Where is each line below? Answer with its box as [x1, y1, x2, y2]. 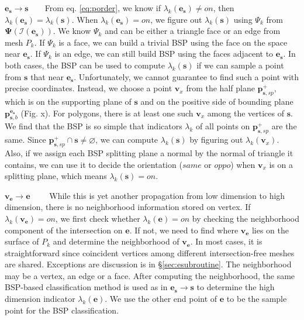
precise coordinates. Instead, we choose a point [5, 82, 172, 94]
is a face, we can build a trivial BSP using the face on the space [58, 36, 288, 48]
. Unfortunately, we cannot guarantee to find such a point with [74, 70, 299, 82]
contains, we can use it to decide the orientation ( [5, 158, 182, 170]
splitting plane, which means [5, 170, 107, 182]
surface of [5, 235, 39, 247]
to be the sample [226, 293, 287, 305]
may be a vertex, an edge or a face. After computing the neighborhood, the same [5, 269, 295, 281]
